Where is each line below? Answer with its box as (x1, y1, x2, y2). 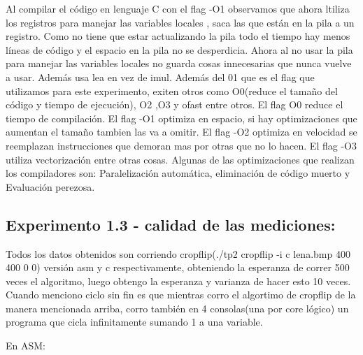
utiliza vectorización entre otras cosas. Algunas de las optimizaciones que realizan (6, 152, 355, 166)
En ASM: (6, 338, 45, 353)
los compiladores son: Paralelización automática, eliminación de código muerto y (6, 166, 350, 180)
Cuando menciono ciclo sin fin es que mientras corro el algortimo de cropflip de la (6, 287, 356, 302)
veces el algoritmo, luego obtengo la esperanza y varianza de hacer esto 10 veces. (6, 273, 351, 288)
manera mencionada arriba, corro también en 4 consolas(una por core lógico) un (6, 300, 349, 315)
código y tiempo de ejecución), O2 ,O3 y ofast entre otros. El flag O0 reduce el (6, 97, 343, 112)
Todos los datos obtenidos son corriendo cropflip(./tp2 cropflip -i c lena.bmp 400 (6, 246, 350, 261)
